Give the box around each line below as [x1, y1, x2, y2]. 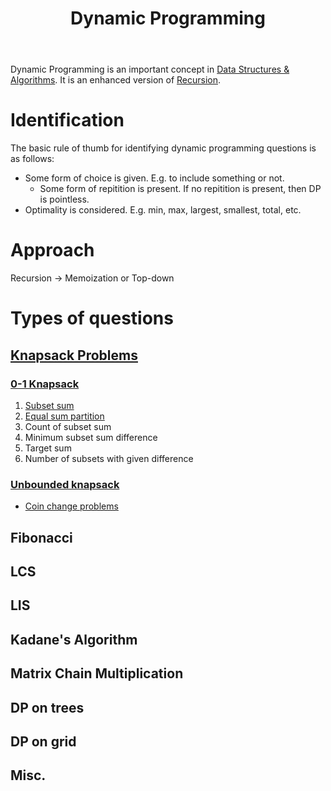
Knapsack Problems [10, 347, 138, 364]
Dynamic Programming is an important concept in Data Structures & [10, 63, 290, 76]
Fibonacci [10, 529, 73, 546]
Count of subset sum [24, 420, 112, 432]
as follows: [10, 153, 55, 165]
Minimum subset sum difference [24, 431, 158, 443]
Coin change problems [24, 500, 119, 512]
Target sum [24, 442, 72, 454]
